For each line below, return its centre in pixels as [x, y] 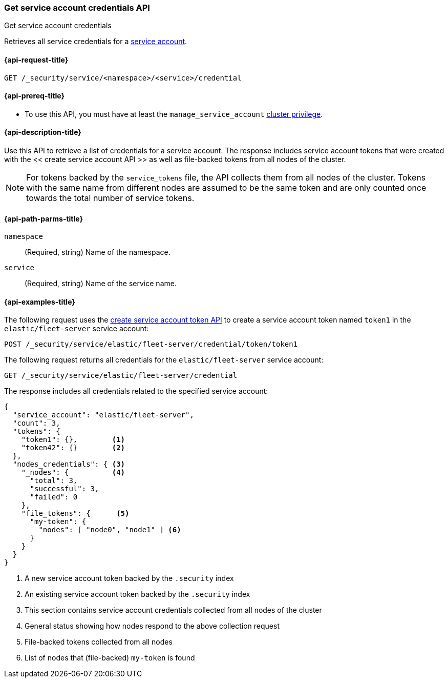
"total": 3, [54, 481]
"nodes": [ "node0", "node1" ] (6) [110, 530]
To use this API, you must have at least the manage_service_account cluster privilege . [174, 114]
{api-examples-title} [40, 302]
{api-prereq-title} [35, 96]
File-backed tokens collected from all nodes [99, 642]
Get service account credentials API [77, 8]
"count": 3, [36, 423]
